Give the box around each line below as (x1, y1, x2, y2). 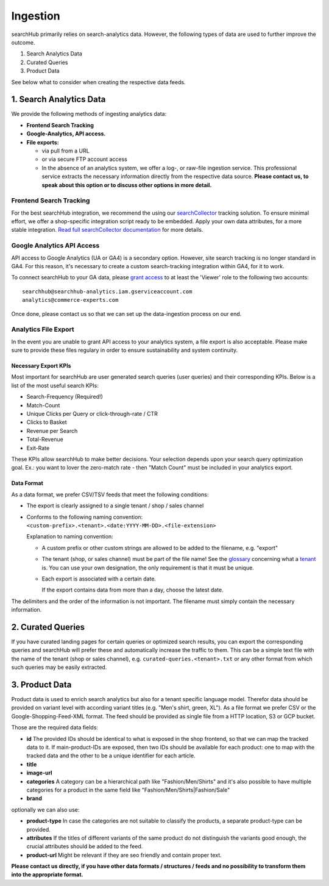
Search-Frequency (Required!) (26, 393, 103, 401)
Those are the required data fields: (11, 724, 99, 731)
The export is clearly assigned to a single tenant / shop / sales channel (26, 502, 204, 509)
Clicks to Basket (26, 418, 67, 426)
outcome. (11, 38, 35, 46)
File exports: (26, 138, 59, 146)
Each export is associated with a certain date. (41, 575, 157, 582)
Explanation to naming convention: (26, 533, 114, 540)
